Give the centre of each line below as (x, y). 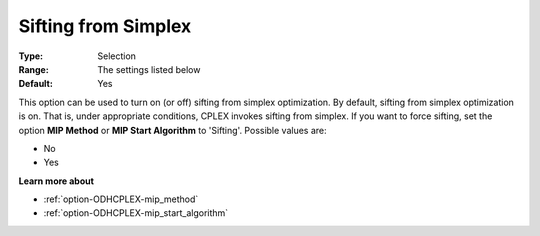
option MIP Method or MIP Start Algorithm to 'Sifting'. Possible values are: (172, 130)
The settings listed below (149, 69)
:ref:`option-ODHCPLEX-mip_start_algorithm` (136, 213)
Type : (31, 56)
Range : (33, 69)
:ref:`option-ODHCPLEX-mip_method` (121, 199)
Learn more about (56, 181)
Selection (117, 56)
